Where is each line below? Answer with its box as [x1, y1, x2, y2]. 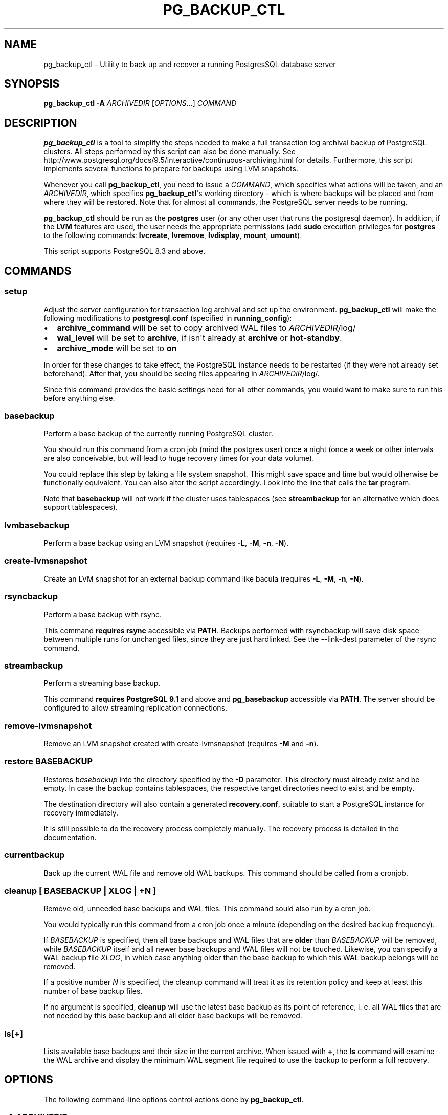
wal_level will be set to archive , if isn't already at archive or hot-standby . [57, 332, 342, 343]
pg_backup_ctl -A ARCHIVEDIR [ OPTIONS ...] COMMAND [43, 99, 237, 108]
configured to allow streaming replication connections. [43, 703, 228, 713]
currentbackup [4, 850, 65, 861]
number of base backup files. [43, 987, 143, 996]
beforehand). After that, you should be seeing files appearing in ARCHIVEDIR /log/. [43, 369, 320, 378]
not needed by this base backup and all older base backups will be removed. [43, 1011, 302, 1020]
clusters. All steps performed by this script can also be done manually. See [43, 147, 296, 156]
